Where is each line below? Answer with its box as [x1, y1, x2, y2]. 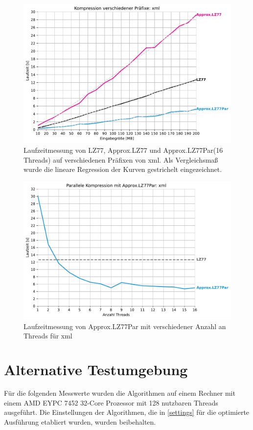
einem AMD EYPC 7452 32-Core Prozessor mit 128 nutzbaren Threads [4, 397, 218, 407]
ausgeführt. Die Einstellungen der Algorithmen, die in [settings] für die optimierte [4, 407, 250, 417]
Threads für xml [23, 331, 72, 341]
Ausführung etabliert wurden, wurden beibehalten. [4, 416, 156, 427]
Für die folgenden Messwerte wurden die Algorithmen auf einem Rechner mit [4, 388, 235, 398]
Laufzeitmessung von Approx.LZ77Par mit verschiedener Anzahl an [23, 321, 226, 331]
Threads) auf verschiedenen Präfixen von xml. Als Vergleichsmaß [23, 154, 218, 165]
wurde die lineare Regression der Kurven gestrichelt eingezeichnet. [23, 164, 222, 174]
